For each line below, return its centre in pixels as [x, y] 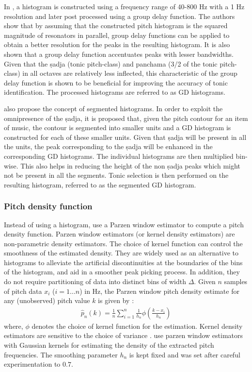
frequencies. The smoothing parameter [61, 354]
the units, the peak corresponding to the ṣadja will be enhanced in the [108, 146]
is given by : [116, 300]
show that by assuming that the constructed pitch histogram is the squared [116, 25]
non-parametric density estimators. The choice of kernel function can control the [123, 243]
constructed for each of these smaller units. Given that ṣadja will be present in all [125, 137]
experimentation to [32, 364]
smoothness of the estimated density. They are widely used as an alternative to [121, 253]
